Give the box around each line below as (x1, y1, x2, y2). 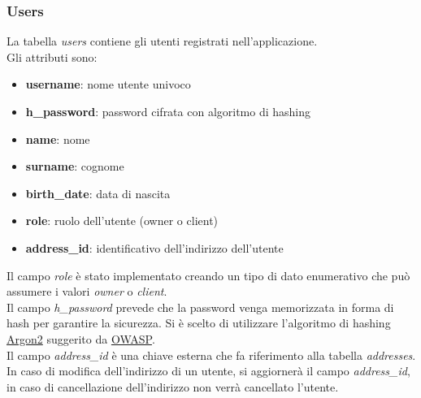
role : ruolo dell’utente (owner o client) (25, 212, 219, 229)
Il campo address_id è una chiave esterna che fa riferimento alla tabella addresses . (7, 346, 416, 363)
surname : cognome (25, 158, 124, 175)
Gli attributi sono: (7, 48, 98, 65)
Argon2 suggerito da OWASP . (7, 330, 155, 347)
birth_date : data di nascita (25, 184, 171, 201)
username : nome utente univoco (25, 76, 191, 93)
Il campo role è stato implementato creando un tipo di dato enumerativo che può (7, 266, 410, 283)
